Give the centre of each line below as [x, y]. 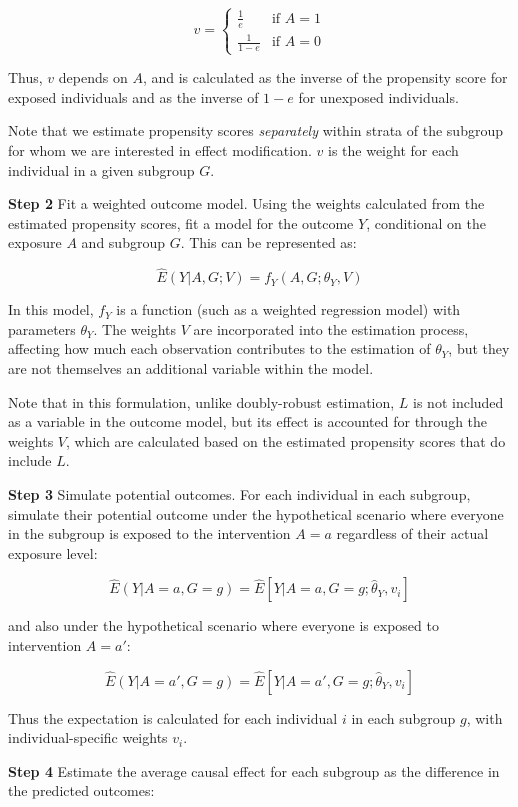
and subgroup [123, 242]
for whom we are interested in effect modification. [160, 150]
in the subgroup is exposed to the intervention [149, 533]
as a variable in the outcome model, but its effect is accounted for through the [248, 421]
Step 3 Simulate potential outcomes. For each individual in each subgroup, [239, 493]
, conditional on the [426, 222]
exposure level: [53, 552]
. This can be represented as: [268, 242]
